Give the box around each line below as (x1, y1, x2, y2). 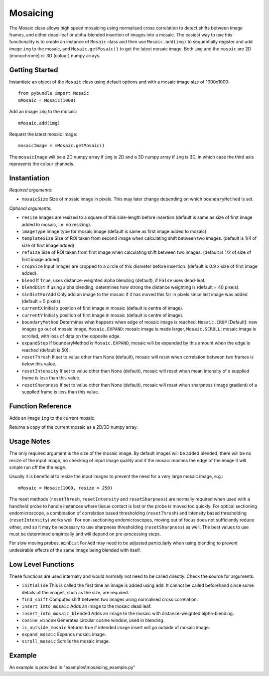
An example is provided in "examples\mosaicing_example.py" (9, 665, 135, 671)
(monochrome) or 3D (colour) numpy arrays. (9, 53, 101, 59)
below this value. (21, 361, 57, 367)
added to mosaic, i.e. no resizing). (21, 221, 92, 227)
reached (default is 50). (21, 347, 70, 353)
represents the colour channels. (9, 161, 75, 167)
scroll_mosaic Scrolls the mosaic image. (21, 638, 110, 644)
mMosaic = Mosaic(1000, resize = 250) (18, 485, 113, 491)
